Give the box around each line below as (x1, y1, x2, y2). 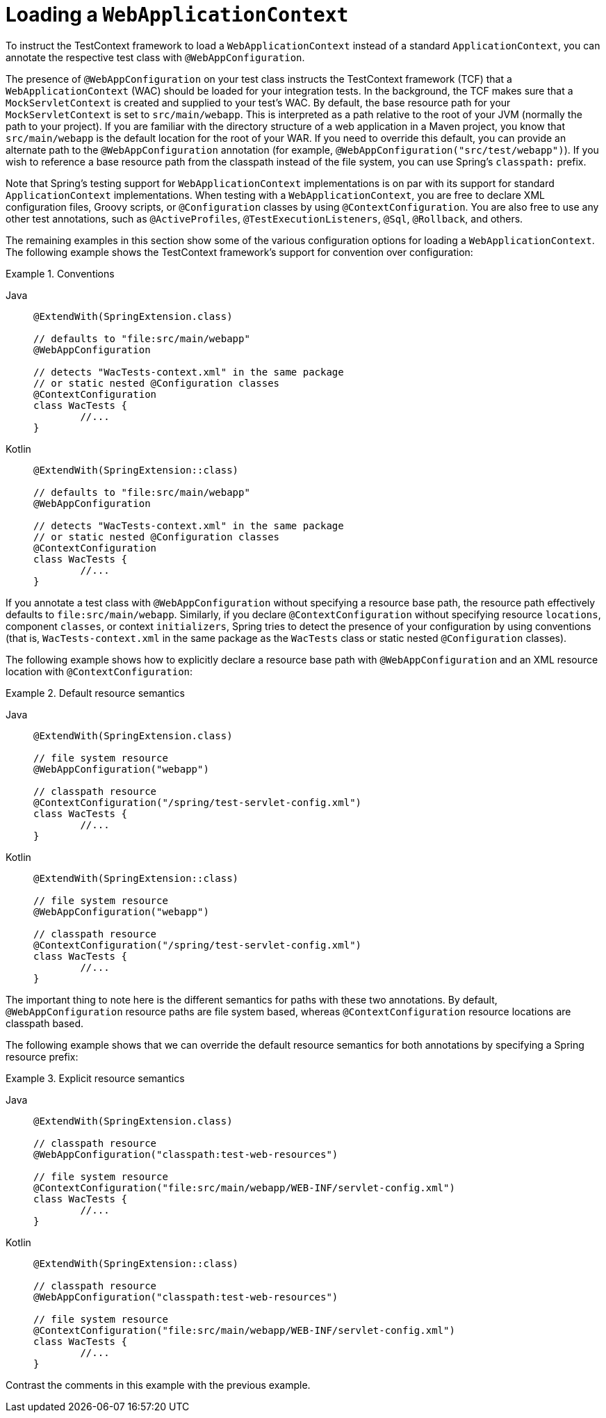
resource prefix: (6, 1050, 79, 1063)
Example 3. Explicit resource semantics (6, 1072, 185, 1084)
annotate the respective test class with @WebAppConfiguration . (6, 51, 305, 63)
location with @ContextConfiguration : (6, 665, 193, 677)
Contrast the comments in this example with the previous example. (6, 1378, 311, 1391)
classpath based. (6, 1017, 84, 1029)
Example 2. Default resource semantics (6, 686, 185, 699)
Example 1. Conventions (6, 267, 115, 280)
